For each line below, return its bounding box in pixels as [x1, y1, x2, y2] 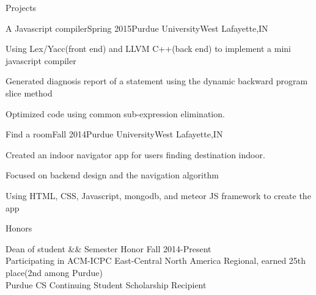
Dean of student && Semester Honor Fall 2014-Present [6, 242, 211, 255]
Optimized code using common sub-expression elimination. [6, 107, 225, 120]
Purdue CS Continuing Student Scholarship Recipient [6, 278, 207, 291]
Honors [6, 222, 32, 235]
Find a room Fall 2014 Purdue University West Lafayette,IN [6, 128, 223, 140]
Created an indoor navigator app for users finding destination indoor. [6, 148, 265, 161]
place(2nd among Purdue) [6, 266, 103, 279]
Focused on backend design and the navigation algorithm [6, 169, 219, 181]
